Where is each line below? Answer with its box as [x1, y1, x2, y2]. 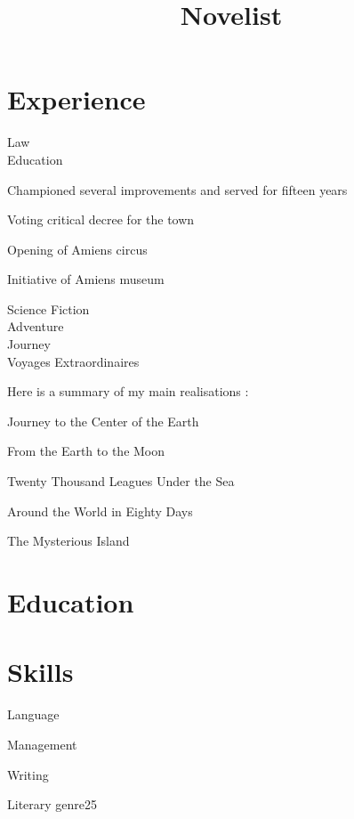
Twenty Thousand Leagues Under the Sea [7, 472, 235, 491]
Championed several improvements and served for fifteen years [7, 180, 348, 199]
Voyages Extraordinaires [7, 352, 140, 370]
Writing [7, 765, 49, 783]
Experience [7, 81, 146, 118]
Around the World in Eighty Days [7, 501, 193, 520]
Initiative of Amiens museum [7, 270, 165, 288]
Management [7, 734, 77, 753]
